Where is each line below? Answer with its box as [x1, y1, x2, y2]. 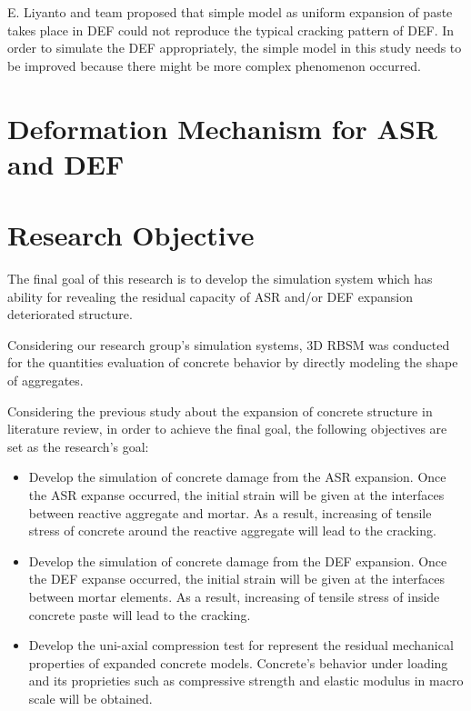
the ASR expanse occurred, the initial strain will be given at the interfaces [28, 486, 445, 504]
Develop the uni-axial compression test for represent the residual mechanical [28, 636, 454, 655]
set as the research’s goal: [7, 436, 149, 456]
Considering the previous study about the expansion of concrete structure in [7, 401, 433, 420]
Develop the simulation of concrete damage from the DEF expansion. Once [28, 551, 447, 570]
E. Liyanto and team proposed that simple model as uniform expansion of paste [7, 3, 453, 21]
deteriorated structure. [7, 305, 133, 324]
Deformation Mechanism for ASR [7, 109, 437, 146]
